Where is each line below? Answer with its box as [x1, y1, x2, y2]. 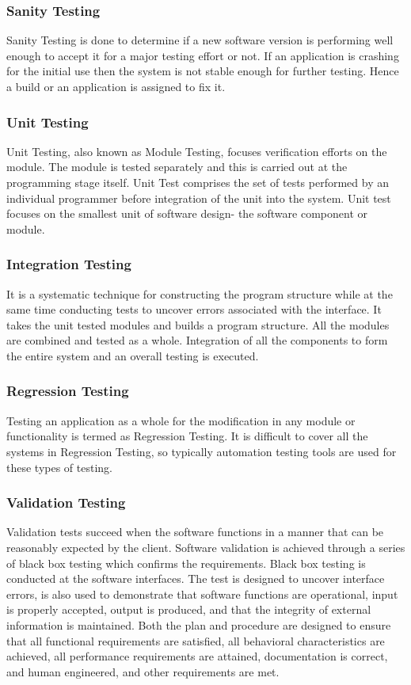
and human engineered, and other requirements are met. [6, 663, 280, 679]
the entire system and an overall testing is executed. [6, 347, 259, 363]
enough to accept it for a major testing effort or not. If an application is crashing [6, 47, 399, 63]
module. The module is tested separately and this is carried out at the [6, 158, 348, 175]
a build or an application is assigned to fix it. [6, 78, 226, 94]
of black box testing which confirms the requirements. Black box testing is [6, 554, 366, 571]
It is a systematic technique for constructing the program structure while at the [6, 285, 393, 302]
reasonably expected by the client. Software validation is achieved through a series [6, 538, 405, 555]
